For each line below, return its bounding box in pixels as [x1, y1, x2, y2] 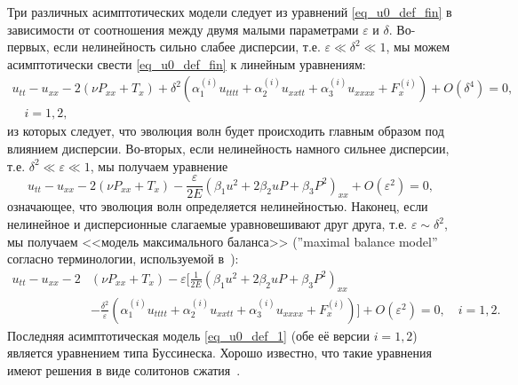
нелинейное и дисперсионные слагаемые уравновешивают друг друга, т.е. [7, 215, 408, 233]
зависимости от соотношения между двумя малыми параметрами [7, 20, 359, 38]
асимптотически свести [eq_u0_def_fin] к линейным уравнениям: [7, 54, 366, 73]
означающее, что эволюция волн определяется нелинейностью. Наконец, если [7, 197, 428, 216]
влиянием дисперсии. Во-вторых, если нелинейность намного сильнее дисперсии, [7, 139, 450, 158]
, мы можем [386, 37, 450, 56]
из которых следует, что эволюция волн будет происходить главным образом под [7, 122, 444, 140]
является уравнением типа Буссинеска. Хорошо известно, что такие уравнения [7, 343, 432, 362]
